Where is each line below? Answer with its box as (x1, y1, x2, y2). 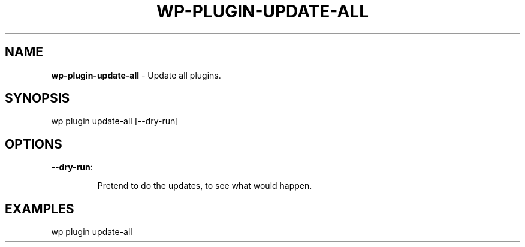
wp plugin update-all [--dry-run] (51, 116, 179, 126)
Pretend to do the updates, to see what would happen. (97, 180, 312, 191)
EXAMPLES (5, 201, 74, 216)
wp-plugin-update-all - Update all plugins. (51, 70, 221, 80)
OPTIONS (5, 136, 62, 152)
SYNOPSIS (5, 91, 70, 106)
